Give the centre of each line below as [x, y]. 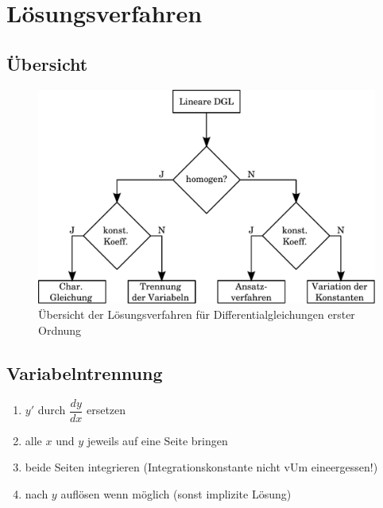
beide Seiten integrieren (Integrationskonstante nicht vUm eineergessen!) [201, 467]
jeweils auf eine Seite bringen [157, 440]
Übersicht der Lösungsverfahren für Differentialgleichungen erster [197, 314]
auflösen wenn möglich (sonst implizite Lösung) [176, 493]
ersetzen [106, 410]
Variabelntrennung [85, 372]
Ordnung [60, 330]
